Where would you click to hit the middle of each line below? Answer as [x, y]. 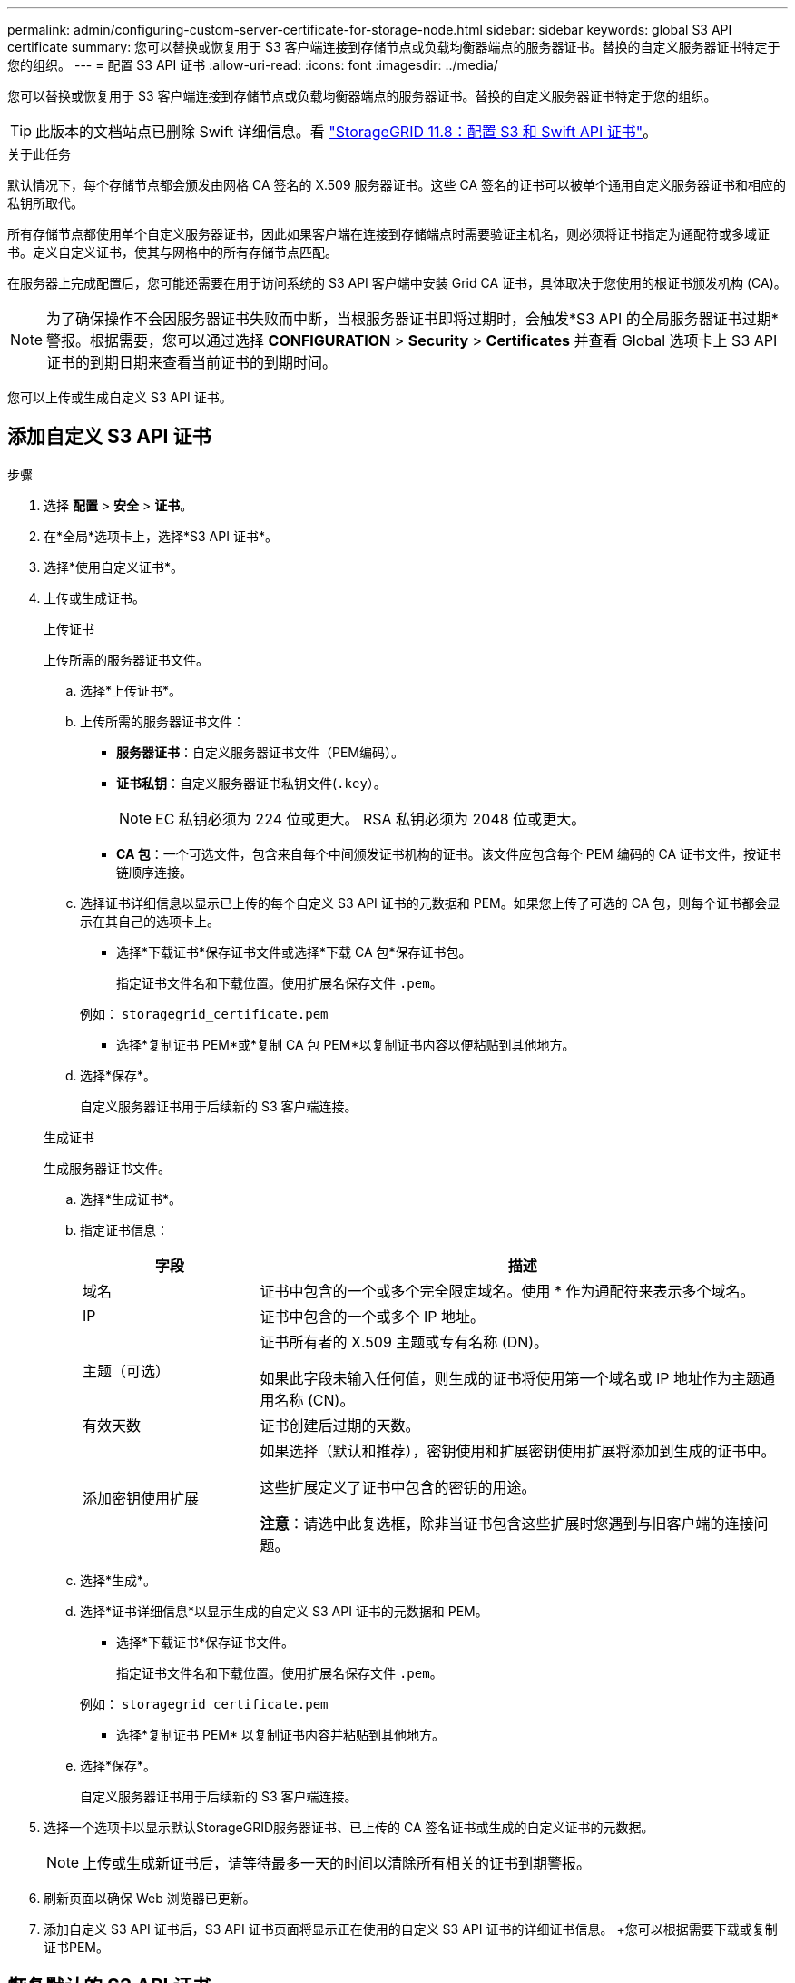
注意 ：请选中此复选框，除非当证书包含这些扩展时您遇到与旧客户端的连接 [507, 1523]
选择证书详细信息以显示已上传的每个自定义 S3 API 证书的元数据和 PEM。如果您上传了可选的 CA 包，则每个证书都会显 [430, 903]
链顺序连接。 [154, 872]
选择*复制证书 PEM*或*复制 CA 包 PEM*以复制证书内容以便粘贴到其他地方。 [346, 1044]
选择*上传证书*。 [131, 690]
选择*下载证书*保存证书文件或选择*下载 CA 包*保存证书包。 [294, 952]
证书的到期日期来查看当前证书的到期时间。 [192, 362]
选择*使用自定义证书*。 [114, 567]
